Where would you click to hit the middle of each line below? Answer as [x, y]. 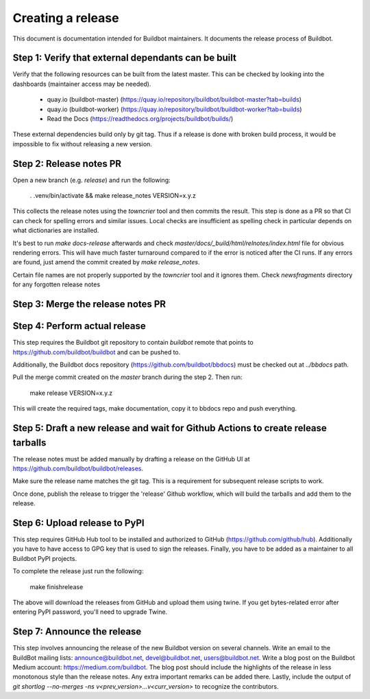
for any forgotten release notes [57, 284]
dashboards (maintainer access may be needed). [82, 84]
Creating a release [66, 18]
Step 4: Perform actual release [79, 326]
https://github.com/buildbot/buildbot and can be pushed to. [97, 352]
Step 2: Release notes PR [67, 164]
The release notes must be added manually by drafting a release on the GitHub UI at [131, 459]
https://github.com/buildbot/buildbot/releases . [78, 468]
